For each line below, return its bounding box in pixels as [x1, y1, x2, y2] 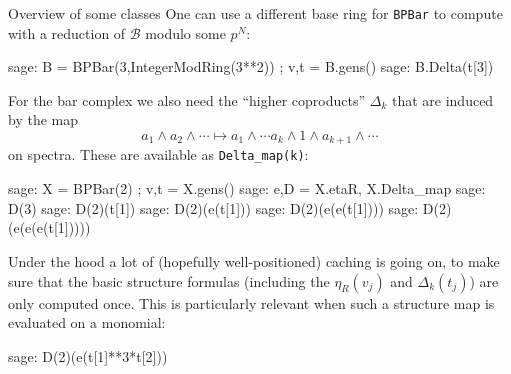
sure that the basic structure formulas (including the [8, 270, 330, 291]
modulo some [145, 22, 226, 43]
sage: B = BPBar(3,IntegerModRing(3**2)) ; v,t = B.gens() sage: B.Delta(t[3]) [8, 56, 494, 77]
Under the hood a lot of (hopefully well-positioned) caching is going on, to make [8, 250, 500, 271]
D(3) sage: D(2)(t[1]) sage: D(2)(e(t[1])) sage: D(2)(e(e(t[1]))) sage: [8, 197, 419, 218]
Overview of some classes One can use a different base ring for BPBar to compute [8, 3, 503, 23]
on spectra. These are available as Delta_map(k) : [8, 144, 309, 165]
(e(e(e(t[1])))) [8, 217, 91, 238]
